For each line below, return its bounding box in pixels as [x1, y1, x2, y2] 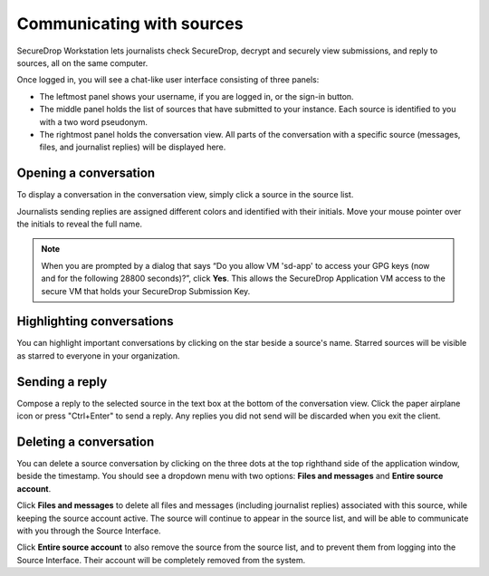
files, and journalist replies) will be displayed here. [39, 141, 226, 153]
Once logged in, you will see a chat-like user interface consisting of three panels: [16, 74, 320, 85]
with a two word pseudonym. [39, 116, 149, 127]
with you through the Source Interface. [16, 525, 162, 536]
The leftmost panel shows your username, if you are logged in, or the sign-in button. [39, 91, 354, 101]
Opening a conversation [16, 166, 156, 181]
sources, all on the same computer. [16, 57, 149, 68]
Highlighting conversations [16, 313, 174, 330]
